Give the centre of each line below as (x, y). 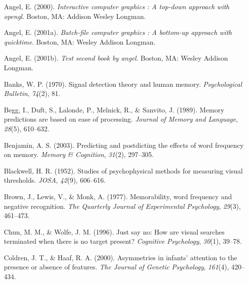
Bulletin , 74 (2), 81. (32, 93)
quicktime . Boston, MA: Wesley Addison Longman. (80, 41)
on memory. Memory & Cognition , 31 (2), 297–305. (79, 154)
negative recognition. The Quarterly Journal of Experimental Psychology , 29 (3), (122, 206)
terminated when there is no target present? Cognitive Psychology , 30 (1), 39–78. (123, 241)
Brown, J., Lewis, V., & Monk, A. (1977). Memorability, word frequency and (118, 196)
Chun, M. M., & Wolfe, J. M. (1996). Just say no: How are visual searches (114, 231)
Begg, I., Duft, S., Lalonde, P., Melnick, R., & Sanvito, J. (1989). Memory (114, 109)
